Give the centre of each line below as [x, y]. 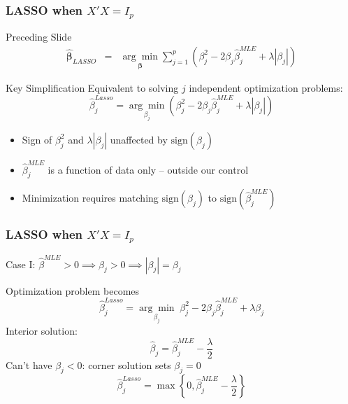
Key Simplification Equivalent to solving [92, 88]
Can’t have [29, 364]
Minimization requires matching [90, 198]
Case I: [21, 264]
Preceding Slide [39, 37]
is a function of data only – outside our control [148, 169]
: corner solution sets [126, 364]
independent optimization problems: [266, 88]
